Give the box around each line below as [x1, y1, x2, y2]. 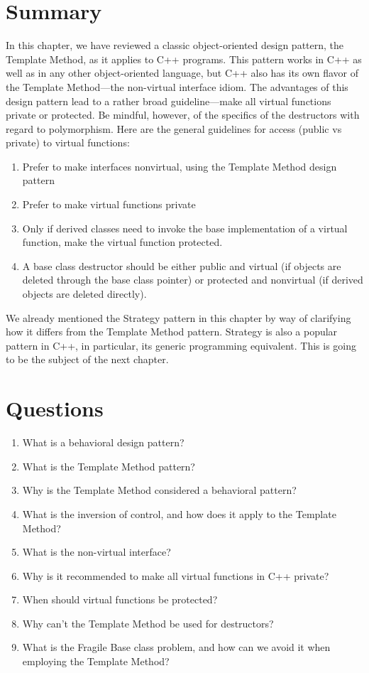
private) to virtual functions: [6, 135, 130, 150]
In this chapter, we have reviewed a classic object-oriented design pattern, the [6, 38, 344, 53]
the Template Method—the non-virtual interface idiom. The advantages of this [6, 79, 348, 94]
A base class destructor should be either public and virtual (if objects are [22, 258, 341, 273]
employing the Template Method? [22, 654, 170, 669]
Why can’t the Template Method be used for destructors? [22, 615, 274, 630]
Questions [6, 394, 104, 423]
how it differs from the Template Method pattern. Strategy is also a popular [6, 324, 338, 339]
